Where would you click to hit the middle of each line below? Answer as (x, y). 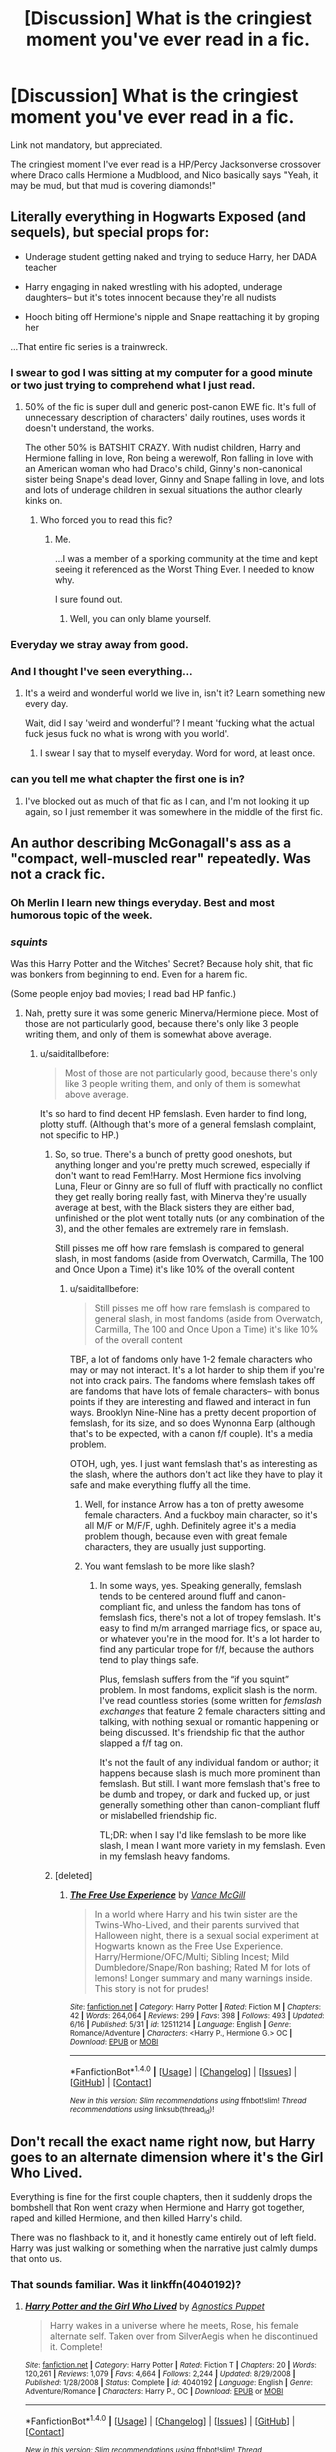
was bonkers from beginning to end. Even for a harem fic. (129, 974)
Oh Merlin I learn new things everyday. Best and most (142, 902)
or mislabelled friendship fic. (158, 1816)
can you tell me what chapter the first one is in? (127, 779)
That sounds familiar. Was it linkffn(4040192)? (126, 2284)
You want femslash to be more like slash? (169, 1566)
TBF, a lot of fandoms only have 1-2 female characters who (191, 1359)
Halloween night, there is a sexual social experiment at (207, 1936)
